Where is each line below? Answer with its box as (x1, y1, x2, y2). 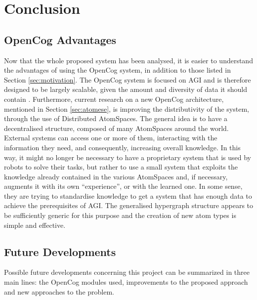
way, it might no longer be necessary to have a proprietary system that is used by (4, 152, 251, 162)
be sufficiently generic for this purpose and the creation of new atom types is (4, 210, 236, 220)
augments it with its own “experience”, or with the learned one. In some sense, (4, 181, 243, 191)
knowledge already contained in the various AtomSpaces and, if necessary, (4, 171, 228, 181)
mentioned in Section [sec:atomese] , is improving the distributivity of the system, (4, 103, 249, 114)
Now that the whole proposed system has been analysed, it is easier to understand (4, 55, 253, 65)
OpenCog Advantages (4, 32, 117, 47)
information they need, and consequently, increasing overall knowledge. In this (4, 142, 241, 152)
